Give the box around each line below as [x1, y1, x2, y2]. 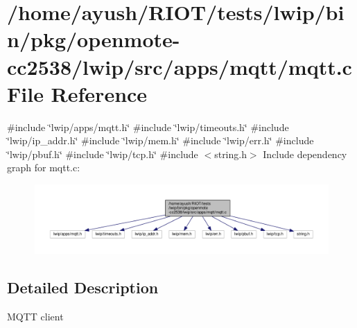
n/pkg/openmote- [7, 25, 180, 53]
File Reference [7, 79, 148, 107]
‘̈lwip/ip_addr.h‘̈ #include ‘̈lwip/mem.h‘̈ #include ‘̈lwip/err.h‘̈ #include [7, 133, 314, 148]
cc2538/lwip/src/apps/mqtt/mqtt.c [7, 52, 352, 80]
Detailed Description [7, 277, 159, 298]
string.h [214, 146, 247, 161]
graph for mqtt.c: [7, 160, 80, 175]
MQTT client [7, 309, 64, 324]
